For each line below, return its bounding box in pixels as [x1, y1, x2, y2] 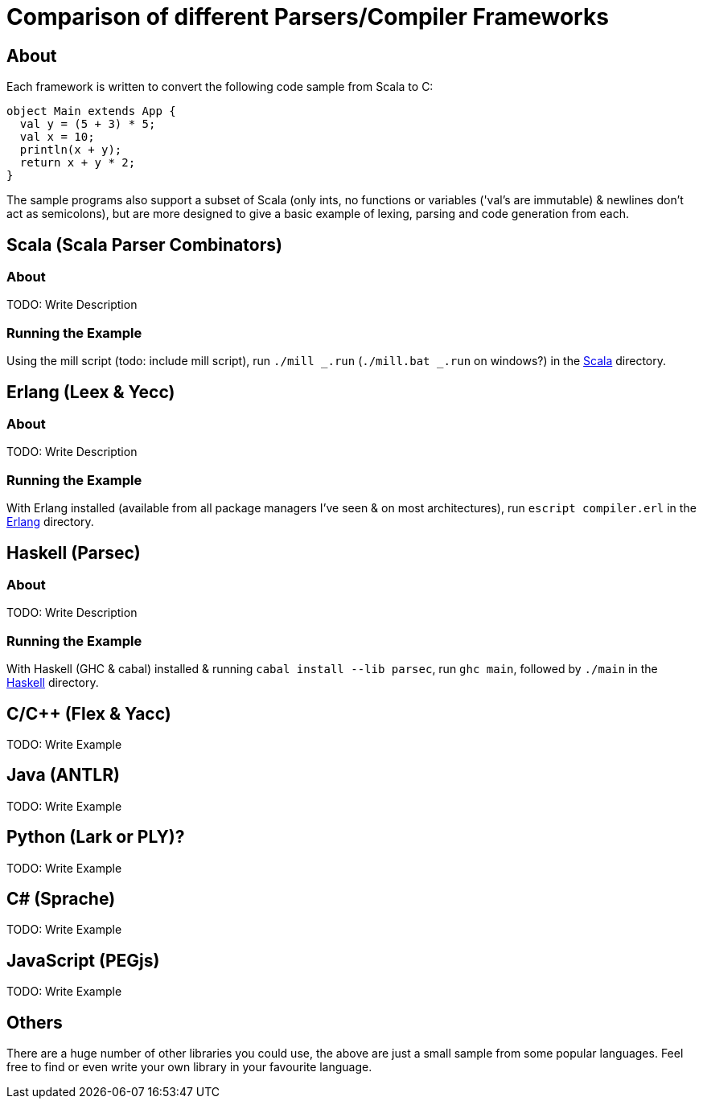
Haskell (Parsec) [6, 542, 141, 563]
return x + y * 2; [19, 156, 136, 170]
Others [6, 1012, 63, 1033]
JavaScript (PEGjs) [6, 950, 160, 971]
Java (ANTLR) [6, 765, 120, 786]
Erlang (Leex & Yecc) [6, 381, 175, 402]
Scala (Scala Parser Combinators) [6, 234, 282, 255]
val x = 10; [19, 130, 95, 144]
